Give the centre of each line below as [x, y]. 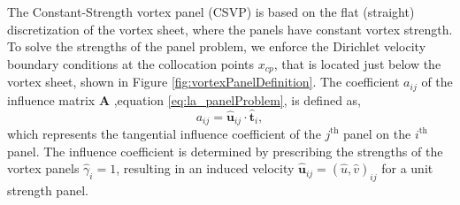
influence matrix [51, 99]
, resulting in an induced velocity [205, 168]
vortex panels [43, 168]
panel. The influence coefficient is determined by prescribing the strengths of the [225, 151]
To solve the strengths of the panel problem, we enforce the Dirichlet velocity [217, 46]
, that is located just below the [357, 63]
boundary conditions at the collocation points [131, 63]
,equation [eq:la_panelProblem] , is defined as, [237, 99]
